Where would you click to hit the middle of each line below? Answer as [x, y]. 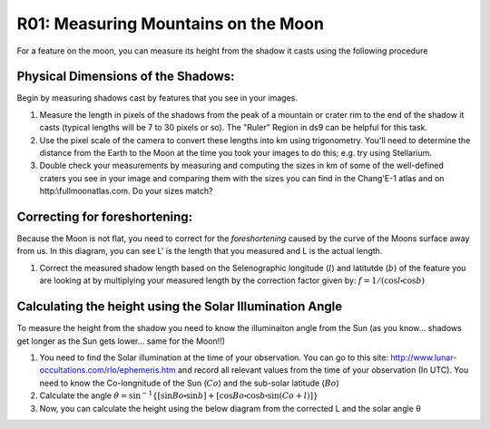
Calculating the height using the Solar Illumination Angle [180, 307]
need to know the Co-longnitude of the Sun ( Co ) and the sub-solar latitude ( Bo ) [189, 383]
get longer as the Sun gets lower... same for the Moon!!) [121, 341]
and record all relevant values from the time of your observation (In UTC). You [323, 370]
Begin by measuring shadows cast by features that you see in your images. [157, 98]
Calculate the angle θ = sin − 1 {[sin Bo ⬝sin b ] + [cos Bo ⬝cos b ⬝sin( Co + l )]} [179, 395]
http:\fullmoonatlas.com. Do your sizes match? [126, 191]
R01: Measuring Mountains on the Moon [170, 24]
